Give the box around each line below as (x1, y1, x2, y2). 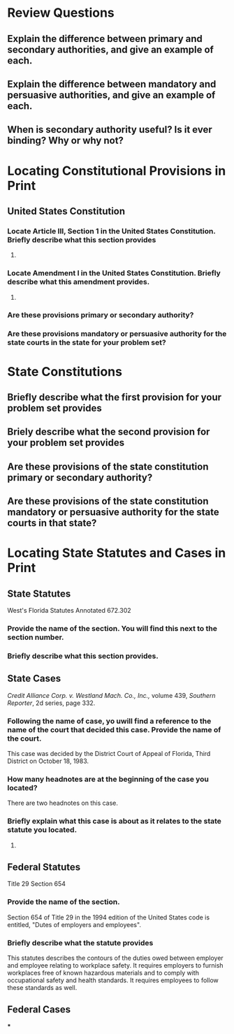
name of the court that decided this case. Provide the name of (7, 724, 221, 734)
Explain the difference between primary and (7, 33, 203, 45)
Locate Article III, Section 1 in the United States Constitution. (7, 226, 216, 235)
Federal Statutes (7, 861, 81, 873)
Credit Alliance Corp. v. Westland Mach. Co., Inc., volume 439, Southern (7, 691, 216, 699)
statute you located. (7, 825, 78, 835)
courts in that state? (7, 517, 97, 529)
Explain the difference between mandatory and (7, 78, 217, 90)
